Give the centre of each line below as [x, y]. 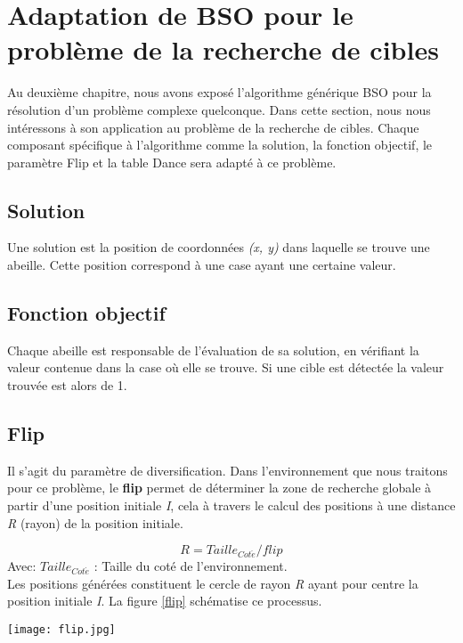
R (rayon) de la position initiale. [95, 522]
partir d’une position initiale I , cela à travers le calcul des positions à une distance [231, 505]
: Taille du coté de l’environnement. [191, 566]
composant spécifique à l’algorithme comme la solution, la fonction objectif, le [220, 145]
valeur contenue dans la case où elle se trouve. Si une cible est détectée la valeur [226, 367]
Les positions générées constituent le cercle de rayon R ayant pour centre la [213, 583]
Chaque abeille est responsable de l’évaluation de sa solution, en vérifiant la [213, 350]
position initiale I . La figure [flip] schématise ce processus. [165, 601]
